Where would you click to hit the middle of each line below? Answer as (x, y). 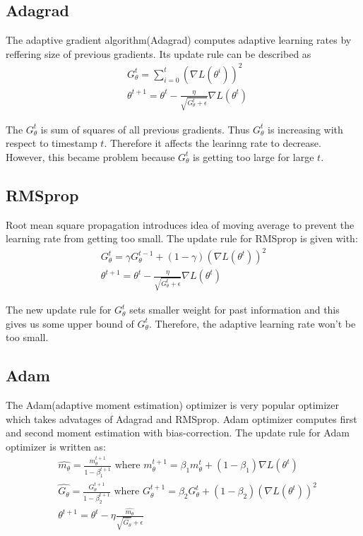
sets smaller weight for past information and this (234, 310)
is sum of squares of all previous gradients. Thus (145, 129)
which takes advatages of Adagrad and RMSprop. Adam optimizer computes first (181, 418)
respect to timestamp (52, 143)
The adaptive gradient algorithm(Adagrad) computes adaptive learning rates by (179, 40)
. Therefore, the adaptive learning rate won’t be (252, 323)
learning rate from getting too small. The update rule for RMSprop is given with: (182, 238)
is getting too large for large (254, 156)
